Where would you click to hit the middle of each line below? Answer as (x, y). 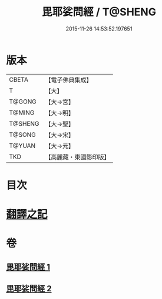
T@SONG (23, 135)
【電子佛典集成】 (69, 80)
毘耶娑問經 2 (29, 289)
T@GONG (23, 102)
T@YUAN (22, 146)
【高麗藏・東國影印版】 (77, 157)
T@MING (22, 112)
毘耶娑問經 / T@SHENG (99, 12)
